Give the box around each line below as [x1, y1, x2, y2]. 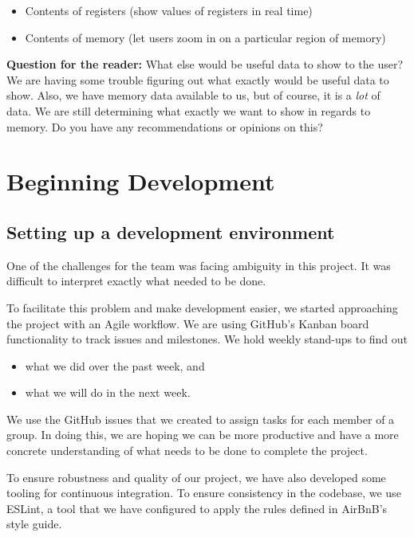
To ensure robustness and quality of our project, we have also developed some [6, 468, 386, 485]
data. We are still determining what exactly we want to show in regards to [6, 102, 371, 119]
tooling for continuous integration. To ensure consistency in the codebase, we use [6, 484, 401, 501]
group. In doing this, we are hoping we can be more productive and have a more [6, 426, 399, 443]
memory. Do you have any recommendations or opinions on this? [6, 118, 323, 135]
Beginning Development [6, 165, 275, 198]
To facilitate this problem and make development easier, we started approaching [6, 299, 398, 316]
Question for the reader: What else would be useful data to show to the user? [6, 56, 404, 73]
